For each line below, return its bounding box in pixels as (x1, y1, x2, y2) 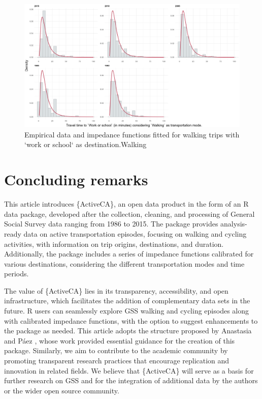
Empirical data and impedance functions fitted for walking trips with (24, 129, 240, 139)
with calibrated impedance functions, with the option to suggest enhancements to (4, 315, 258, 326)
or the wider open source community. (4, 385, 119, 395)
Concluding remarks (4, 169, 148, 190)
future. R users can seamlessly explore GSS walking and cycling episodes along (4, 305, 249, 316)
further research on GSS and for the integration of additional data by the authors (4, 375, 258, 386)
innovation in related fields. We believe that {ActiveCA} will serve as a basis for (4, 365, 254, 376)
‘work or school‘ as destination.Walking (24, 139, 147, 150)
